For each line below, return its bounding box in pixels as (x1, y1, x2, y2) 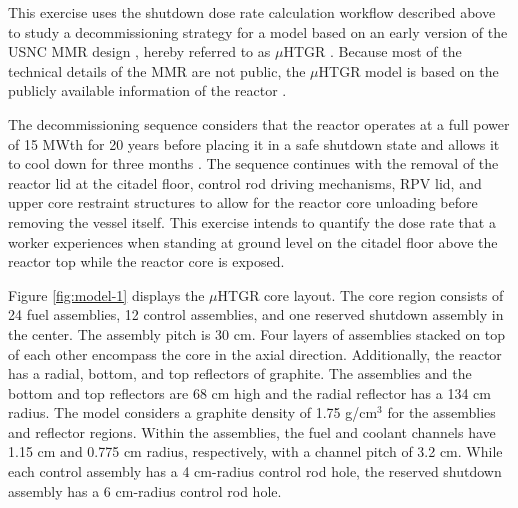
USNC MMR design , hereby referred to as (8, 41, 271, 62)
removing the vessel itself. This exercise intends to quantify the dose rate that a (8, 211, 496, 232)
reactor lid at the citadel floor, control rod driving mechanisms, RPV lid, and (8, 172, 482, 193)
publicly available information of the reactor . (8, 80, 287, 101)
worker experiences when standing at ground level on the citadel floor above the (8, 231, 498, 252)
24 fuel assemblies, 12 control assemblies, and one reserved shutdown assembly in (8, 304, 504, 325)
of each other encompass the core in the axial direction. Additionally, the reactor (8, 343, 502, 364)
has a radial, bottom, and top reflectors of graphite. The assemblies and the (8, 363, 472, 384)
